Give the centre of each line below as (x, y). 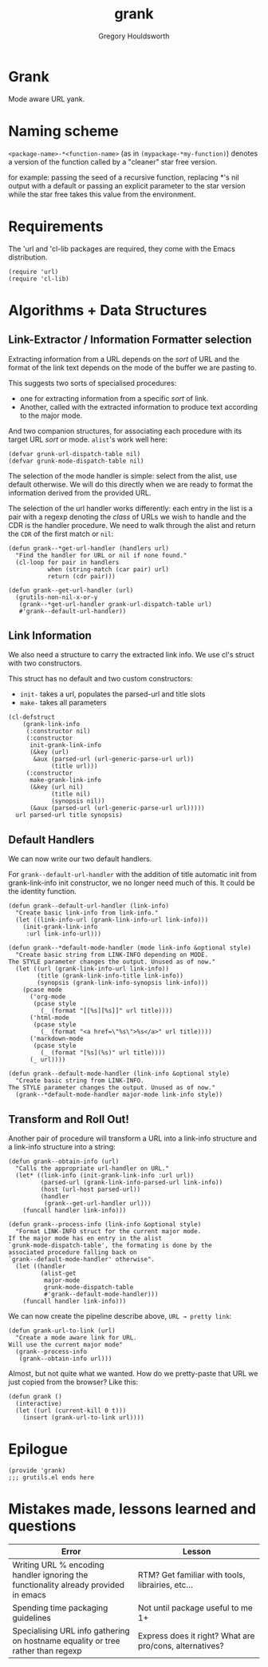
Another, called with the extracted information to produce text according (138, 407)
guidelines (32, 1617)
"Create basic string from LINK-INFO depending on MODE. (112, 955)
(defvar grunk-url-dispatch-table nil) (75, 454)
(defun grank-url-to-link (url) (62, 1331)
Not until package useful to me (195, 1608)
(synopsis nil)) (78, 801)
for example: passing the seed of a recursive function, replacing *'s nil (124, 177)
